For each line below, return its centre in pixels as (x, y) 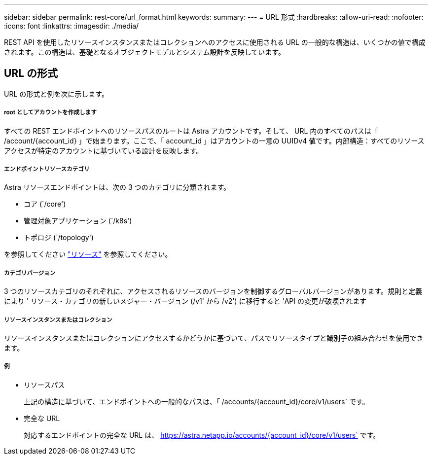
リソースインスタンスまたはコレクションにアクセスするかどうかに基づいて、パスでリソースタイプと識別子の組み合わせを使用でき (214, 338)
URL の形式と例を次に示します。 (56, 94)
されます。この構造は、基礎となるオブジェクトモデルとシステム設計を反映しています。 (144, 52)
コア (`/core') (45, 204)
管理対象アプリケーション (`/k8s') (78, 221)
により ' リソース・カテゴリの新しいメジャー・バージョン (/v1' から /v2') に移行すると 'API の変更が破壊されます (185, 301)
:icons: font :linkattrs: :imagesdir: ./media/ (72, 26)
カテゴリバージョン (30, 273)
